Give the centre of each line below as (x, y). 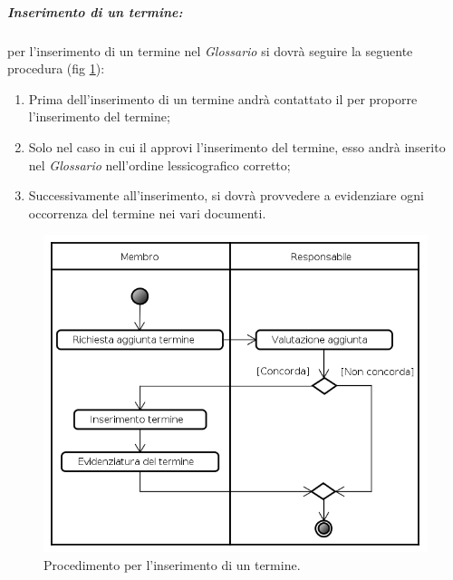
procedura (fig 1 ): (56, 68)
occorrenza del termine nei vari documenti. (147, 213)
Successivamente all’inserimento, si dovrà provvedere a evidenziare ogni (226, 195)
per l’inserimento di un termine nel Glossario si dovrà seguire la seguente (210, 50)
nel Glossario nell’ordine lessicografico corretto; (159, 164)
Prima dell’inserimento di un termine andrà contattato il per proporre (223, 98)
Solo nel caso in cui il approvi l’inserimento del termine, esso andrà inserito (237, 146)
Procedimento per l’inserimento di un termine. (172, 564)
